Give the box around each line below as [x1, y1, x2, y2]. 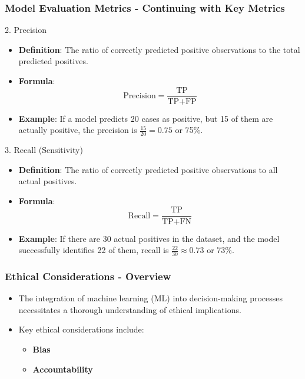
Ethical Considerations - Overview [5, 268, 171, 283]
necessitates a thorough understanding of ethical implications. [18, 303, 241, 315]
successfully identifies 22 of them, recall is [18, 244, 169, 256]
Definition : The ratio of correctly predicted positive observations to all [18, 163, 278, 175]
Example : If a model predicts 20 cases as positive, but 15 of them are [18, 112, 273, 124]
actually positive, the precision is [18, 124, 137, 136]
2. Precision [5, 24, 47, 36]
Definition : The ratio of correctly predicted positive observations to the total [18, 43, 300, 55]
